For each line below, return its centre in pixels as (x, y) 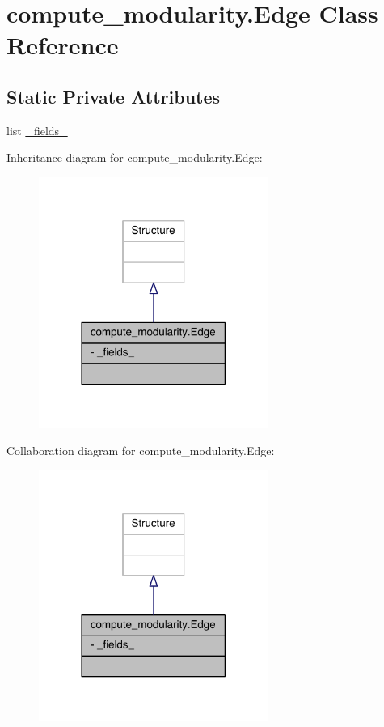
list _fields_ (37, 130)
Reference (63, 45)
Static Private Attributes (114, 96)
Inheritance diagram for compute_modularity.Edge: (135, 157)
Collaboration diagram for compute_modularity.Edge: (141, 451)
